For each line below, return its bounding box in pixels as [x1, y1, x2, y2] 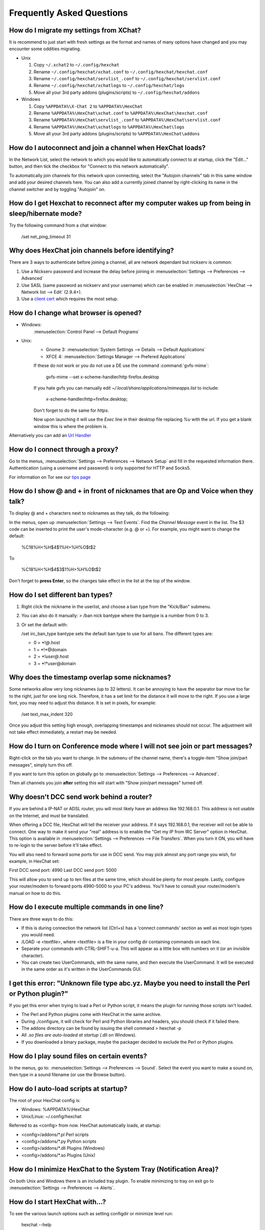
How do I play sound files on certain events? [9, 1052, 147, 1060]
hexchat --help [21, 1222, 52, 1228]
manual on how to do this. [9, 890, 61, 896]
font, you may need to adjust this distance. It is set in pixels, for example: [9, 700, 157, 706]
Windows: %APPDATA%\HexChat [21, 1107, 90, 1112]
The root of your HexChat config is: [9, 1097, 81, 1103]
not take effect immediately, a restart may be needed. [9, 729, 117, 735]
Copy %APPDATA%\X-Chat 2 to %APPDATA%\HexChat [33, 103, 143, 109]
